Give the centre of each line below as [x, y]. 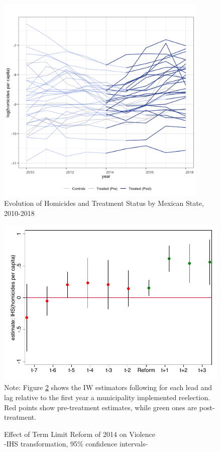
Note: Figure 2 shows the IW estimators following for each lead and [108, 387]
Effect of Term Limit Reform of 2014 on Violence [80, 434]
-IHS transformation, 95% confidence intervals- [76, 444]
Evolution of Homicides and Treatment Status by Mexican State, [104, 203]
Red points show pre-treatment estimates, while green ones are [101, 407]
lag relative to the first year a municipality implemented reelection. [107, 397]
